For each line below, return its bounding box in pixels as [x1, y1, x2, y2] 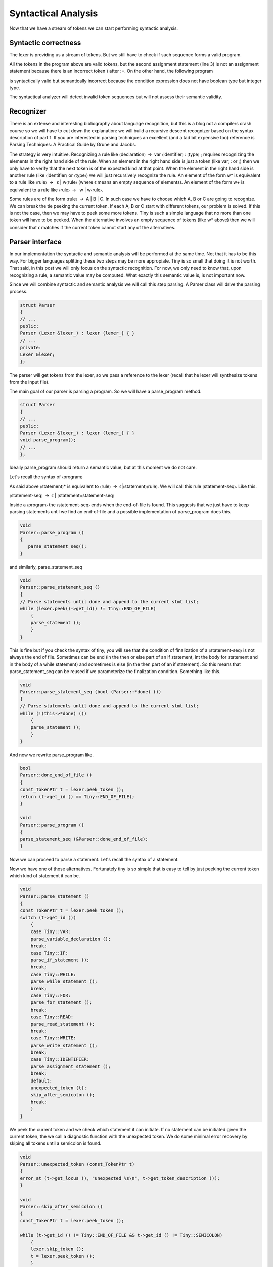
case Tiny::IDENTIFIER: [30, 1057, 89, 1062]
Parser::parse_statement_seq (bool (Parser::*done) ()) [20, 689, 162, 695]
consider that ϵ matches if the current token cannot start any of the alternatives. [9, 224, 176, 230]
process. [9, 288, 28, 294]
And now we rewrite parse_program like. [9, 752, 94, 758]
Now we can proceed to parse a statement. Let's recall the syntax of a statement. [9, 856, 179, 863]
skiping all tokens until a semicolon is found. [9, 1140, 102, 1146]
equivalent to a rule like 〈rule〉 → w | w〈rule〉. [9, 187, 103, 193]
